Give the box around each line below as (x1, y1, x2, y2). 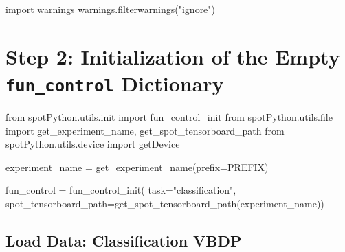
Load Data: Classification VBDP (5, 229, 242, 251)
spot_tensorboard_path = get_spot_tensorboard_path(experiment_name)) (5, 196, 324, 210)
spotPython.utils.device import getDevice (5, 137, 180, 151)
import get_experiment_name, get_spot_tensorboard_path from (5, 123, 285, 137)
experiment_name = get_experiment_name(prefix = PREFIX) (5, 159, 269, 174)
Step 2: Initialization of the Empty (5, 42, 340, 70)
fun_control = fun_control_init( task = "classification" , (5, 183, 236, 197)
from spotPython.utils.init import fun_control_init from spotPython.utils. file (5, 110, 333, 124)
